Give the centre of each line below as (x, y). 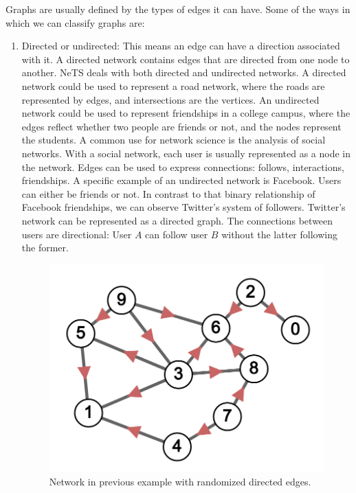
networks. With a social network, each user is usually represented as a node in (186, 153)
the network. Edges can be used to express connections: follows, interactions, (183, 167)
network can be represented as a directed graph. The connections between (177, 220)
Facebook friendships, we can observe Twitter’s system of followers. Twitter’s (183, 207)
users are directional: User (77, 234)
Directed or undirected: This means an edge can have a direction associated (181, 46)
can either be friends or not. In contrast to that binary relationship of (168, 193)
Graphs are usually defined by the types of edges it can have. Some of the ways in (178, 9)
